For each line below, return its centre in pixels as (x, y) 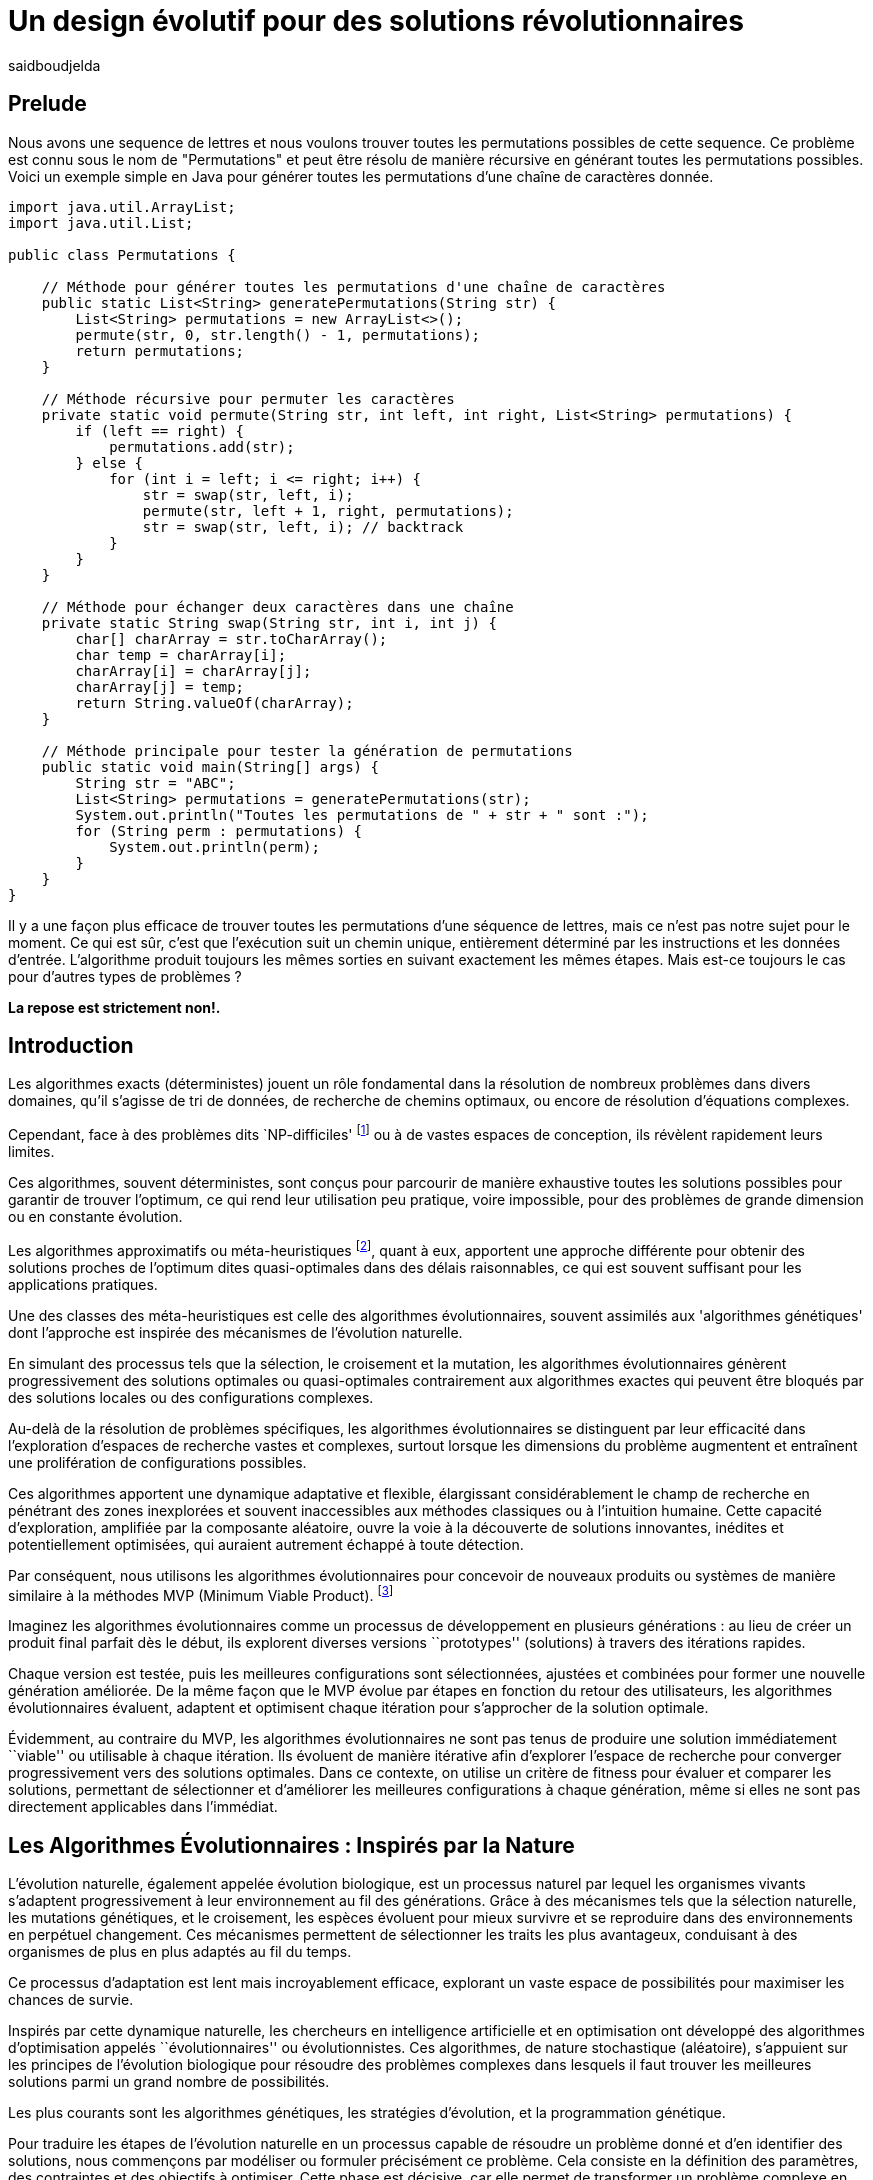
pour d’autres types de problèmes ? (125, 976)
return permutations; (160, 350)
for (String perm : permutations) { (219, 830)
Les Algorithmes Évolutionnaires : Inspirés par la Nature (291, 1845)
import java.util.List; (101, 222)
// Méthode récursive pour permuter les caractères (248, 398)
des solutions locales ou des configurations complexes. (191, 1397)
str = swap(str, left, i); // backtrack (303, 526)
